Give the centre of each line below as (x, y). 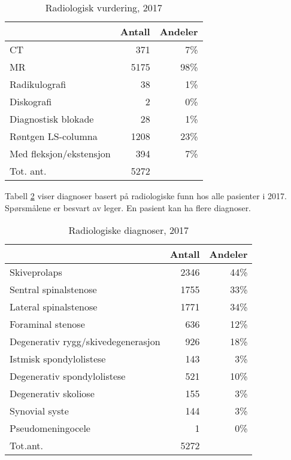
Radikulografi (38, 84)
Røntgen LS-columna (54, 136)
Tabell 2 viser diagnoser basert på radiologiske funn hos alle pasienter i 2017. (146, 196)
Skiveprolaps (36, 272)
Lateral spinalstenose (54, 307)
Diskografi (31, 101)
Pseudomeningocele (50, 428)
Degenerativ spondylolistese (68, 376)
